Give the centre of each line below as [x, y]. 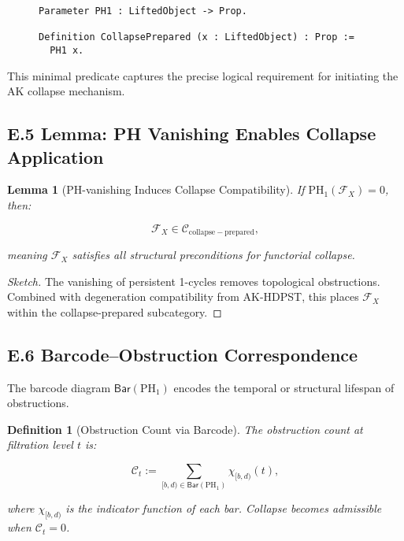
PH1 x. [67, 50]
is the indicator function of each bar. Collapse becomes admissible [224, 508]
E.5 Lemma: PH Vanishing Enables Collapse [192, 133]
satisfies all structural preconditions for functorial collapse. [213, 255]
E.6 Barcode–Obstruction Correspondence [183, 354]
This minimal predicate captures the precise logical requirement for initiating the [203, 75]
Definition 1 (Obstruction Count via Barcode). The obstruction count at [185, 429]
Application [56, 156]
